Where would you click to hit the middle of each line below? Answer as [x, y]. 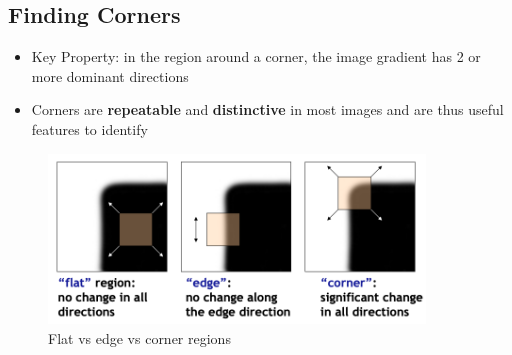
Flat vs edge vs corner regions [139, 337]
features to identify [89, 128]
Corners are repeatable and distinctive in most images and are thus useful [267, 109]
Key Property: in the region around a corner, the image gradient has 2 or [256, 56]
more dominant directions [110, 75]
